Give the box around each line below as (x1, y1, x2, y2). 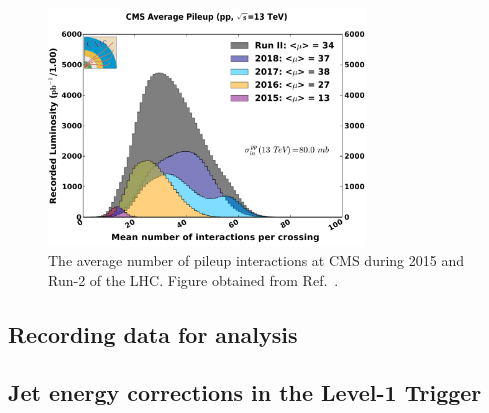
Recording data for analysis (8, 318, 298, 349)
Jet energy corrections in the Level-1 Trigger (8, 377, 482, 408)
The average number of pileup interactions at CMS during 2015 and (48, 250, 464, 271)
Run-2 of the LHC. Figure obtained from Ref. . (48, 269, 339, 290)
